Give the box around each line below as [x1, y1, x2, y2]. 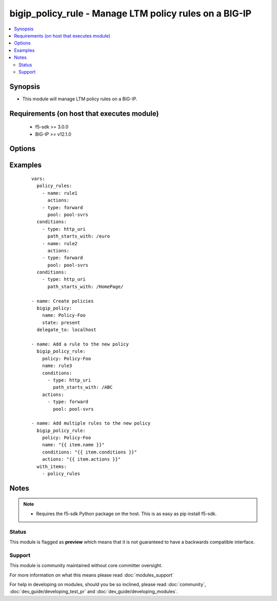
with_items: [36, 463, 67, 469]
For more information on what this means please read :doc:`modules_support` [9, 572, 174, 578]
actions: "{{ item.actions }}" [42, 457, 121, 462]
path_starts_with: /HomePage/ [47, 283, 124, 289]
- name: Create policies [31, 298, 94, 304]
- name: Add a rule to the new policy [31, 341, 129, 347]
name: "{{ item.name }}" [42, 442, 105, 448]
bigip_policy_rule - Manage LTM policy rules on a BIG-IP [9, 8, 252, 19]
